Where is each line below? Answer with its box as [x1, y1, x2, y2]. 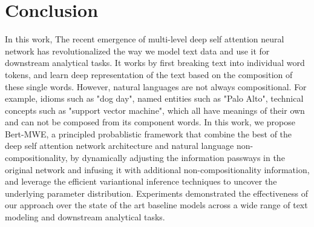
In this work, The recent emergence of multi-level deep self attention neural [5, 33, 284, 45]
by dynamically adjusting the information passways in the [70, 151, 285, 164]
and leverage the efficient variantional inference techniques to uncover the [5, 175, 277, 188]
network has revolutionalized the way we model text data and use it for [5, 44, 270, 57]
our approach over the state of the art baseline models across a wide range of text [5, 199, 308, 211]
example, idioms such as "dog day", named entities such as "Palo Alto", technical [5, 92, 304, 105]
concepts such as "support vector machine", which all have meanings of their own [5, 104, 305, 116]
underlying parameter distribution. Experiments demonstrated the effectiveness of [5, 186, 308, 199]
